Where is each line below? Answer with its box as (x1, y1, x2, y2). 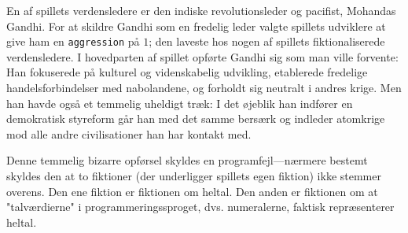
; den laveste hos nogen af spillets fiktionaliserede (149, 33, 385, 50)
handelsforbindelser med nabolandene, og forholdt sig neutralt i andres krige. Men (6, 80, 402, 96)
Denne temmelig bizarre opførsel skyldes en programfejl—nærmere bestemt (6, 152, 368, 168)
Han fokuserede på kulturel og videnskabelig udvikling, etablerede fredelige (6, 64, 368, 80)
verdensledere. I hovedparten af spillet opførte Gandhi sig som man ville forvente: (6, 48, 399, 65)
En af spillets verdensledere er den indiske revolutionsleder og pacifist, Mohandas (6, 2, 396, 18)
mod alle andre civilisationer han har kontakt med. (6, 125, 252, 142)
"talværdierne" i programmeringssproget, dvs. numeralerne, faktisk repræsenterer (6, 198, 395, 215)
